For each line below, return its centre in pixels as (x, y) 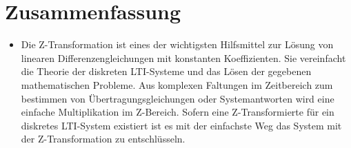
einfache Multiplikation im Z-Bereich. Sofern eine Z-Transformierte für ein (178, 112)
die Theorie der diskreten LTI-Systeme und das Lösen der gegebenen (166, 71)
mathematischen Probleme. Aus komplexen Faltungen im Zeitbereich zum (177, 84)
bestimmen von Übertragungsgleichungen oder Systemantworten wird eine (178, 98)
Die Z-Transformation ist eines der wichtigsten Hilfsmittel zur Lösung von (177, 44)
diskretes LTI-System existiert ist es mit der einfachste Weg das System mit (181, 125)
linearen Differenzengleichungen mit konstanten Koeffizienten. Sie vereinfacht (183, 57)
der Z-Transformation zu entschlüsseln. (103, 139)
